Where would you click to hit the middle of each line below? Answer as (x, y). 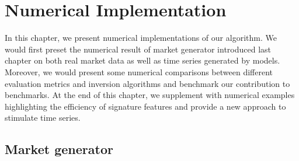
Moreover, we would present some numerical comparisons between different (139, 71)
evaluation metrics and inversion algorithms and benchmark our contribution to (147, 83)
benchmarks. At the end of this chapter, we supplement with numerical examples (150, 95)
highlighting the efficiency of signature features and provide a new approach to (145, 106)
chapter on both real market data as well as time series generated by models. (142, 60)
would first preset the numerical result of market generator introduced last (138, 49)
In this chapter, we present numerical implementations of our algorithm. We (141, 38)
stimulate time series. (43, 118)
